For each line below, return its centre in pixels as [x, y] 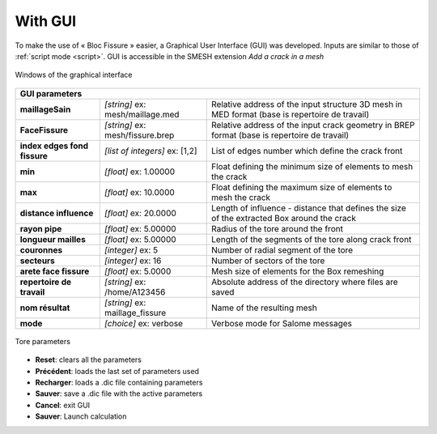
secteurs [38, 261]
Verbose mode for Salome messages [282, 323]
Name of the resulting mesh [264, 308]
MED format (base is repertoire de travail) [291, 114]
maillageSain [45, 109]
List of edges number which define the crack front [307, 151]
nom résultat [45, 308]
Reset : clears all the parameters [88, 360]
